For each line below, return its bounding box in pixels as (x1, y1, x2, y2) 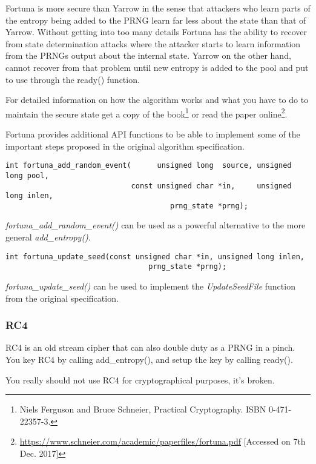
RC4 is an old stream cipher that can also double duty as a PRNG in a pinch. (5, 341, 295, 354)
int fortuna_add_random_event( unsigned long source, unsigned (5, 161, 292, 170)
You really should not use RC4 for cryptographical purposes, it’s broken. (5, 373, 275, 386)
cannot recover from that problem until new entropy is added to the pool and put (5, 61, 309, 73)
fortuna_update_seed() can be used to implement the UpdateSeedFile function (5, 279, 295, 292)
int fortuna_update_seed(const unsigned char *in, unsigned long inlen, (5, 252, 304, 261)
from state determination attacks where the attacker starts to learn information (5, 37, 301, 50)
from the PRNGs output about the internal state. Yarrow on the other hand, (5, 49, 291, 62)
